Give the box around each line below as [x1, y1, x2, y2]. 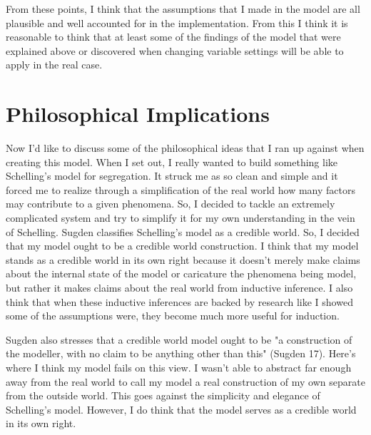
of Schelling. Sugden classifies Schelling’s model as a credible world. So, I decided [6, 224, 360, 239]
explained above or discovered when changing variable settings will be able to [6, 43, 344, 58]
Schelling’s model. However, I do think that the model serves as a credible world [6, 401, 357, 416]
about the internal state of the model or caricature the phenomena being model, [6, 266, 357, 281]
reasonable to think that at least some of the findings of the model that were [6, 29, 341, 44]
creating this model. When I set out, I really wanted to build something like [6, 154, 338, 169]
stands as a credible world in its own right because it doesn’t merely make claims [6, 252, 360, 267]
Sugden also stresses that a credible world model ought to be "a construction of [6, 332, 352, 347]
